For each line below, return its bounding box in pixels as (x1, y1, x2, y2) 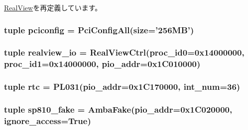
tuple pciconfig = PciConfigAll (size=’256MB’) (4, 23, 194, 36)
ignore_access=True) (4, 114, 91, 127)
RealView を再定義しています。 (4, 2, 102, 12)
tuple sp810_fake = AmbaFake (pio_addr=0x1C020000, (4, 103, 233, 115)
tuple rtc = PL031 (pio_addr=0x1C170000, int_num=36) (4, 80, 241, 93)
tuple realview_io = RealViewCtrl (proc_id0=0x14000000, (4, 46, 245, 59)
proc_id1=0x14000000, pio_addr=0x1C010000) (4, 58, 201, 70)
